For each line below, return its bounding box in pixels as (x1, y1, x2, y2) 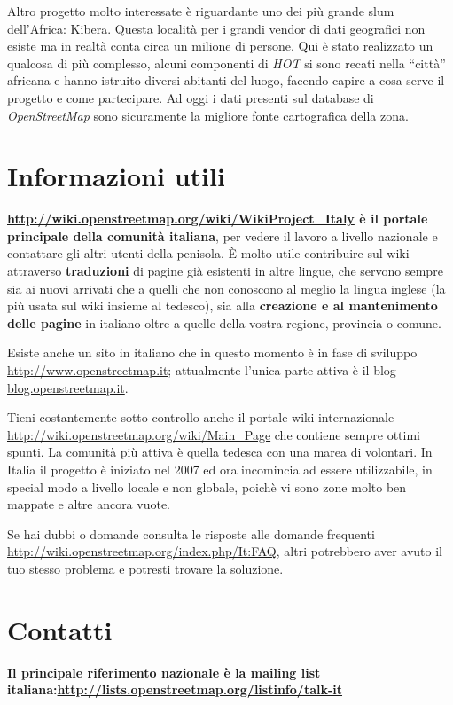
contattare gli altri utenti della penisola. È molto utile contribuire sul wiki (7, 244, 410, 262)
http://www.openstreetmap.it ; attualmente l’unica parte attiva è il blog (7, 361, 396, 380)
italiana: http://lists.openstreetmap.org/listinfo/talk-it (7, 680, 343, 699)
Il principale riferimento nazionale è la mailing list (7, 662, 321, 681)
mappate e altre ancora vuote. (7, 495, 171, 513)
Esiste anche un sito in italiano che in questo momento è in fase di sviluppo (7, 343, 418, 362)
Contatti (7, 611, 113, 647)
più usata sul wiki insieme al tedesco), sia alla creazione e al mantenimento (7, 296, 438, 315)
